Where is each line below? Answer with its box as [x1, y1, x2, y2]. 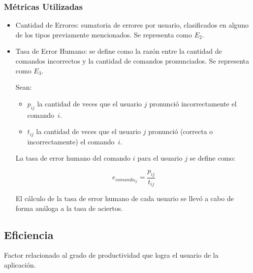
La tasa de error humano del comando [15, 153, 131, 163]
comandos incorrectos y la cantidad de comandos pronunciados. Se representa [15, 56, 250, 66]
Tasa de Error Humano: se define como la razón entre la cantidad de [15, 46, 222, 56]
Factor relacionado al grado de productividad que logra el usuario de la [4, 250, 219, 260]
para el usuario [137, 153, 183, 163]
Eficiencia [4, 227, 54, 242]
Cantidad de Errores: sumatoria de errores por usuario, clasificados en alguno [15, 20, 249, 30]
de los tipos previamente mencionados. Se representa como [15, 29, 192, 39]
